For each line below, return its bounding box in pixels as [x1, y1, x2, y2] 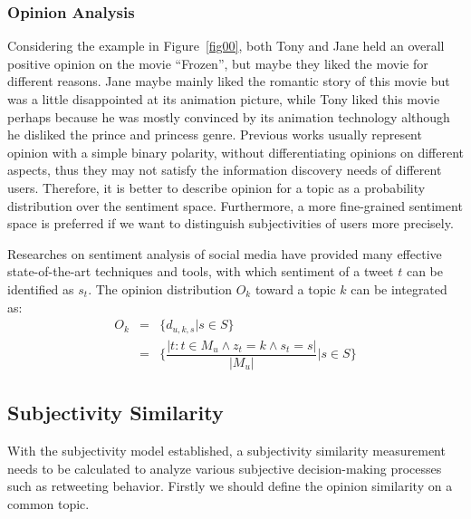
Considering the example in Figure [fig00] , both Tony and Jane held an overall [7, 36, 445, 55]
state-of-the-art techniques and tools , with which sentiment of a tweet [7, 262, 394, 281]
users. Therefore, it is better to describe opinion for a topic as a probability [7, 178, 426, 197]
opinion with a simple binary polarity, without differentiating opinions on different [7, 142, 465, 161]
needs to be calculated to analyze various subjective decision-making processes [7, 458, 442, 477]
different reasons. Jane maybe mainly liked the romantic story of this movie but [7, 72, 450, 91]
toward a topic [255, 279, 336, 298]
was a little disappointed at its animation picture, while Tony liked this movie [7, 90, 440, 108]
